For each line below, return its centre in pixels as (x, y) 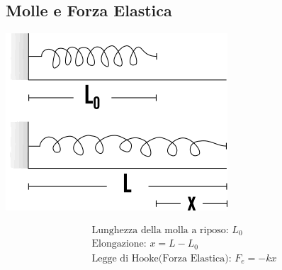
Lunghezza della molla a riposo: (160, 230)
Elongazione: (119, 244)
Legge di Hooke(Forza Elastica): (162, 258)
